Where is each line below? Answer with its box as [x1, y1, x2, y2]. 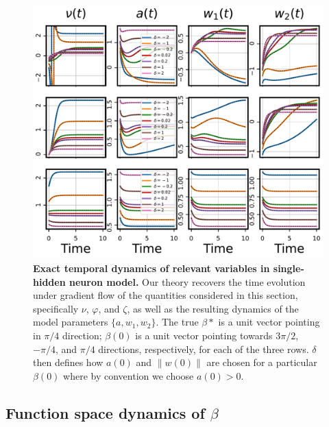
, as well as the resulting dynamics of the [127, 301, 299, 315]
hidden [33, 274, 66, 289]
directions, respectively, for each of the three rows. [98, 341, 309, 356]
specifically [33, 301, 79, 315]
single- [273, 260, 304, 275]
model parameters [33, 315, 108, 329]
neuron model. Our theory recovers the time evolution [69, 274, 306, 289]
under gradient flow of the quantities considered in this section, [33, 288, 298, 302]
